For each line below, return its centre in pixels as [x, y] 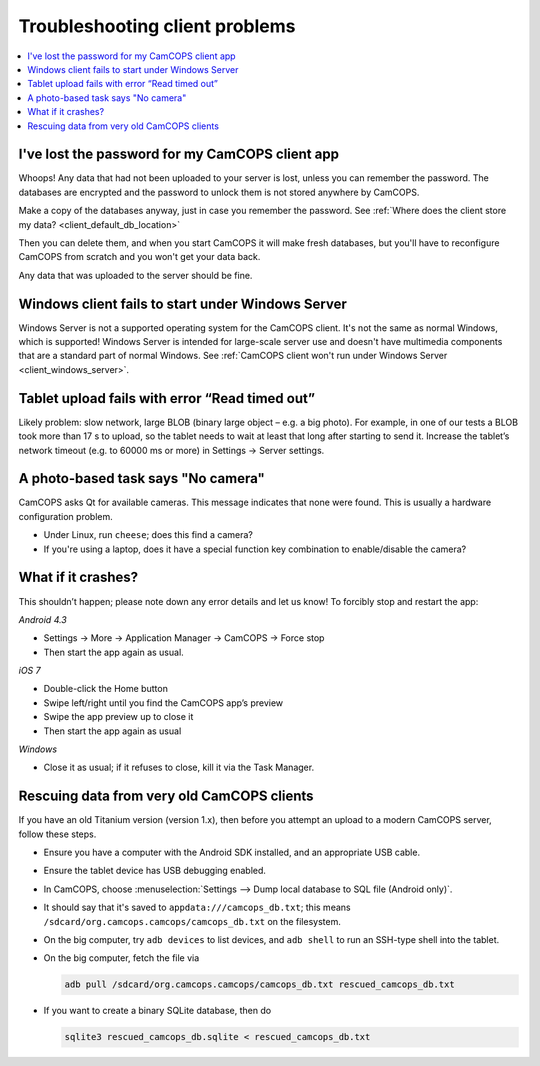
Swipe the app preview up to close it [118, 717]
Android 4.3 [42, 619]
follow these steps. [57, 834]
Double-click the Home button [106, 689]
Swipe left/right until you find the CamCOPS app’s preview [163, 702]
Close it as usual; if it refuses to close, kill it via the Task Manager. [179, 767]
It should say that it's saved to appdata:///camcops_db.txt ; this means [197, 907]
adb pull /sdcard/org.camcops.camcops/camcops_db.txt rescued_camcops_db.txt [259, 984]
